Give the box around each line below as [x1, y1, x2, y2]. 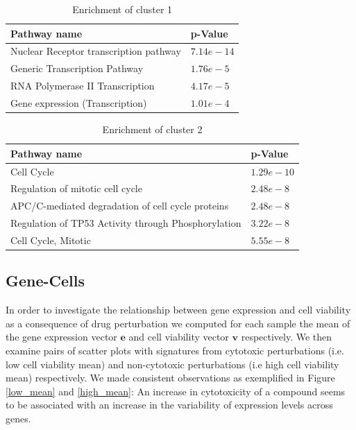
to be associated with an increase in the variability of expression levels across [6, 397, 333, 412]
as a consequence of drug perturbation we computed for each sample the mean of [6, 316, 350, 330]
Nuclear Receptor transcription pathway [10, 44, 181, 58]
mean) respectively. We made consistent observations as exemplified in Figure [6, 370, 335, 385]
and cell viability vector [128, 329, 229, 344]
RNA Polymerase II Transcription [10, 78, 155, 93]
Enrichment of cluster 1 [72, 2, 173, 16]
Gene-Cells [6, 270, 85, 291]
